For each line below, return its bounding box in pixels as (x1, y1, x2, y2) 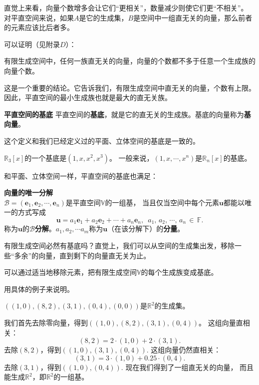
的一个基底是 (24, 152, 67, 163)
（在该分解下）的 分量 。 (107, 223, 185, 234)
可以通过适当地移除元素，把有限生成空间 (4, 267, 137, 277)
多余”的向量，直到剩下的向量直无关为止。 (14, 250, 151, 260)
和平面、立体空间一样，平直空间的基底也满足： (4, 170, 158, 181)
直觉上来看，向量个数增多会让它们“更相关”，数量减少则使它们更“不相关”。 (4, 3, 248, 13)
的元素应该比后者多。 (4, 22, 74, 33)
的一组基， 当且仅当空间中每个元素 (105, 197, 220, 207)
